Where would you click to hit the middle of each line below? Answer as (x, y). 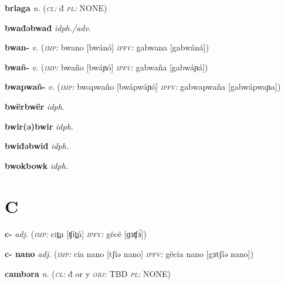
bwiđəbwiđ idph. (37, 146)
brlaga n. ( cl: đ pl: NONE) (56, 8)
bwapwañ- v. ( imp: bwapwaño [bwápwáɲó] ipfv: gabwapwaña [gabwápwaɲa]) (143, 87)
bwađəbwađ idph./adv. (48, 27)
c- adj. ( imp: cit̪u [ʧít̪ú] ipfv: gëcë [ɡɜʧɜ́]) (76, 234)
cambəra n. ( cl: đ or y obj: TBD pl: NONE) (88, 273)
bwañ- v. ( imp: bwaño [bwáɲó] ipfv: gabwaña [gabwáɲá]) (106, 67)
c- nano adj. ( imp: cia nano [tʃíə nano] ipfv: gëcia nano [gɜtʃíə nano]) (129, 254)
